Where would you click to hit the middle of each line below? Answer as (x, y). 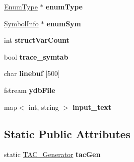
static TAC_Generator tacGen (52, 154)
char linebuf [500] (32, 73)
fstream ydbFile (30, 90)
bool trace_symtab (36, 56)
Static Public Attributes (67, 133)
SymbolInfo (21, 23)
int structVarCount (37, 40)
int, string (44, 107)
